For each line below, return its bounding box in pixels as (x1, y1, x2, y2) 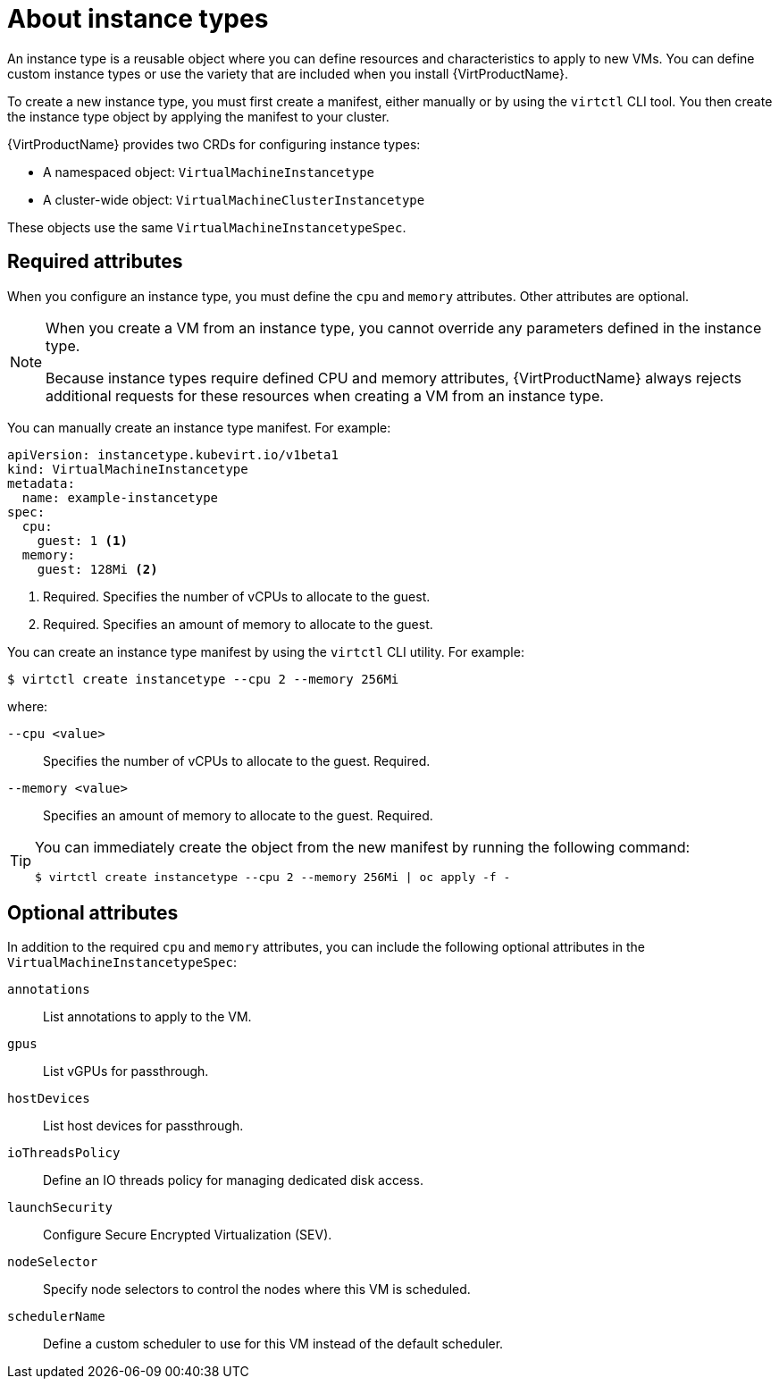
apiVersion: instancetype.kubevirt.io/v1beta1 (7, 447, 339, 462)
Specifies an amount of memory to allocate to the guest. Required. (43, 807, 433, 823)
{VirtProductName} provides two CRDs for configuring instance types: (7, 136, 421, 152)
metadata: (7, 475, 75, 491)
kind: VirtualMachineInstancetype (7, 461, 248, 476)
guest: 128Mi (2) (37, 561, 158, 576)
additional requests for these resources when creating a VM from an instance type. (46, 386, 604, 405)
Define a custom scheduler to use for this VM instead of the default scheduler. (43, 1336, 504, 1352)
